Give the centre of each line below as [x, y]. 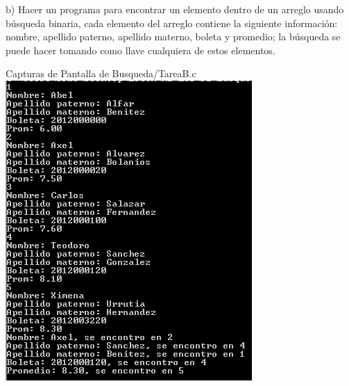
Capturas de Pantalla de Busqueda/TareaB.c [101, 73]
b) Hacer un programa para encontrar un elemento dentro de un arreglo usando [175, 9]
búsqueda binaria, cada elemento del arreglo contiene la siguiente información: [172, 23]
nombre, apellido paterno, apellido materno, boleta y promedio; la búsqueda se [173, 37]
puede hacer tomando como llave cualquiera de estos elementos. [141, 50]
